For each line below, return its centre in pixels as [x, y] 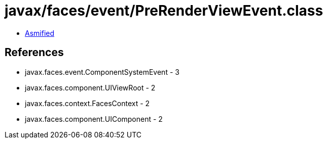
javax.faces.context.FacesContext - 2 [87, 103]
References [34, 53]
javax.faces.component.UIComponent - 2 [94, 119]
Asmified [40, 33]
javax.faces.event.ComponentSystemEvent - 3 [102, 72]
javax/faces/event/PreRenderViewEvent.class [164, 11]
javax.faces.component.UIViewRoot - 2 [90, 87]
